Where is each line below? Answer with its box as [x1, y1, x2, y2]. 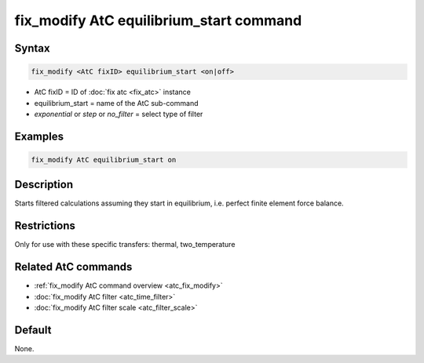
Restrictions [14, 220, 76, 233]
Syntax [14, 42, 50, 55]
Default [14, 323, 52, 336]
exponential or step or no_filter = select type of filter [34, 109, 203, 118]
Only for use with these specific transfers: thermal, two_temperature [14, 240, 236, 249]
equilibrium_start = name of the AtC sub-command [34, 98, 199, 107]
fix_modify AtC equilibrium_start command [14, 12, 302, 29]
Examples [14, 129, 64, 143]
